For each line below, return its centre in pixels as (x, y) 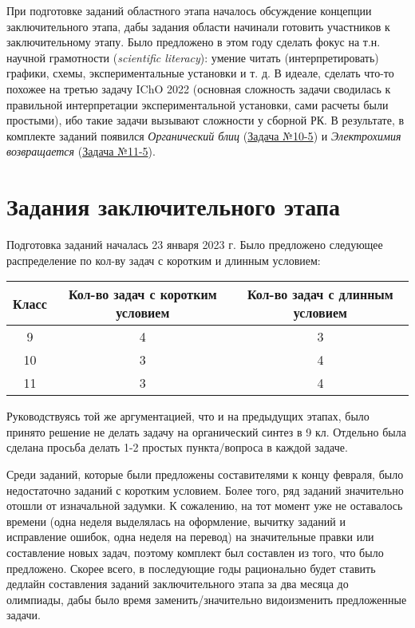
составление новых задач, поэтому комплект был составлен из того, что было (195, 552)
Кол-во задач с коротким (143, 294)
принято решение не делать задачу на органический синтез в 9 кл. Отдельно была (206, 431)
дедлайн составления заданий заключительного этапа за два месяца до (178, 584)
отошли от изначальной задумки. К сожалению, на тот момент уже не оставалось (205, 506)
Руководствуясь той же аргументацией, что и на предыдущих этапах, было (188, 416)
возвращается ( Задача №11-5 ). (81, 151)
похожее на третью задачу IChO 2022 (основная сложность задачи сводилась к (199, 88)
